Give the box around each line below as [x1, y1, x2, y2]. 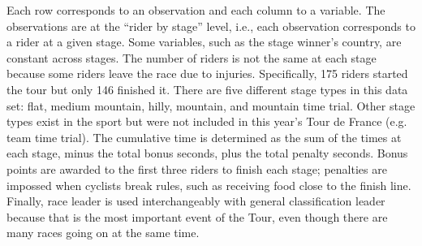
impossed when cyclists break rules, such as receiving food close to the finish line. [6, 176, 411, 193]
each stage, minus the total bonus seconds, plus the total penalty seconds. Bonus [6, 145, 408, 162]
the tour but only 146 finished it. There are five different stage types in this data [6, 80, 408, 97]
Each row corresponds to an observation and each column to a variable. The [6, 2, 385, 18]
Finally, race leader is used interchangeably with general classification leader [6, 192, 385, 209]
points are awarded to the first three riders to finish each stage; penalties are [6, 160, 387, 177]
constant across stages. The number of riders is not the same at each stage [6, 49, 377, 66]
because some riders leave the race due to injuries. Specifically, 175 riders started [6, 65, 408, 82]
